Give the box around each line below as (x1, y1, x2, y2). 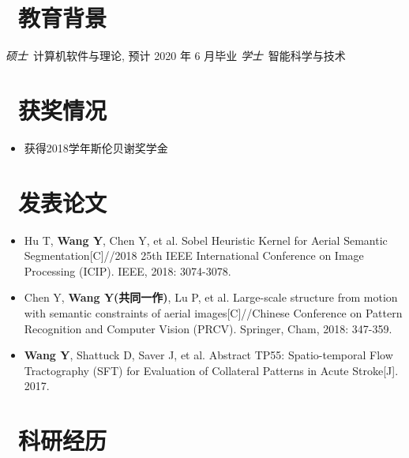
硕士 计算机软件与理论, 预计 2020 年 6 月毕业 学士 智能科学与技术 (6, 47, 346, 64)
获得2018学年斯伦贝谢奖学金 (24, 139, 168, 156)
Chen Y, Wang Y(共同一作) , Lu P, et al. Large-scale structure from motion (24, 289, 398, 306)
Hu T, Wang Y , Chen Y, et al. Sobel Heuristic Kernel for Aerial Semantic (24, 231, 388, 248)
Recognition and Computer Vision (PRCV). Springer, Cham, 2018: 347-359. (24, 320, 392, 336)
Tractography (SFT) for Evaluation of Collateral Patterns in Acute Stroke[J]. (24, 362, 399, 378)
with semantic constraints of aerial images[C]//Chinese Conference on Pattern (24, 304, 403, 321)
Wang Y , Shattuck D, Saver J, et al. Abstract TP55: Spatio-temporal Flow (24, 347, 393, 363)
